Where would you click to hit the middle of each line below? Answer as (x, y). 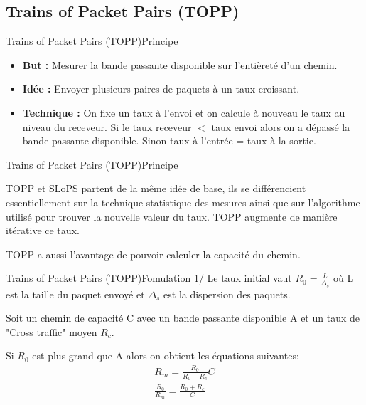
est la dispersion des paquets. (227, 294)
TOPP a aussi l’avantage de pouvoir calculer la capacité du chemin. (153, 254)
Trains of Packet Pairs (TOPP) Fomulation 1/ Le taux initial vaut (149, 278)
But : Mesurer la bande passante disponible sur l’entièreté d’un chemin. (180, 64)
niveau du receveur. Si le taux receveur (107, 126)
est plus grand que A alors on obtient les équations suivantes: (166, 356)
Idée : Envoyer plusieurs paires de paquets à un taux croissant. (161, 89)
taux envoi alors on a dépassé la (281, 126)
